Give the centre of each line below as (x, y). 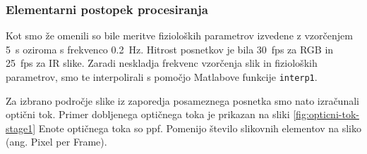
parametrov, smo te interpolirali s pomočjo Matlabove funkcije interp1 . (162, 77)
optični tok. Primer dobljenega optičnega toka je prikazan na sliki (148, 114)
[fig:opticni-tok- (326, 114)
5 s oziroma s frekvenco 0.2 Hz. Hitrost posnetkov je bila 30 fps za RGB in (170, 49)
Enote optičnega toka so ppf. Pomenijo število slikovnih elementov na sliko (200, 128)
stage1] (21, 128)
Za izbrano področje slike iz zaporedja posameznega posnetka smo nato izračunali (182, 100)
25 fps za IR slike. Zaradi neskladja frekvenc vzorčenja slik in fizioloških (162, 63)
